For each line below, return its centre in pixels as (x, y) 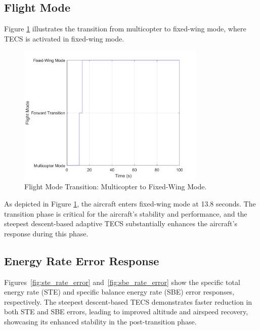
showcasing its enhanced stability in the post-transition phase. (100, 321)
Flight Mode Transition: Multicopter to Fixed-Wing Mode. (116, 187)
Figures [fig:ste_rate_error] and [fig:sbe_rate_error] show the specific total (122, 282)
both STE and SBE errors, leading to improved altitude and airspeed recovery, (126, 312)
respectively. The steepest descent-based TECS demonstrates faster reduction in (128, 301)
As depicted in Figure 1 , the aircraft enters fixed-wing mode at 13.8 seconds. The (130, 203)
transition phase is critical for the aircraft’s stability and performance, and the (126, 213)
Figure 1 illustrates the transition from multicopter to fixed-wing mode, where (125, 29)
